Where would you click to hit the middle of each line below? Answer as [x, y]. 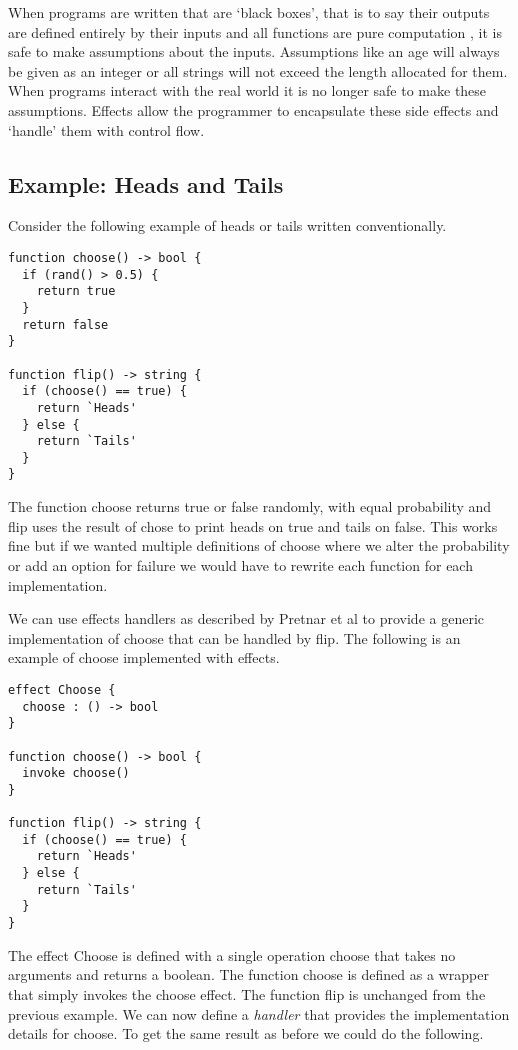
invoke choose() [76, 773]
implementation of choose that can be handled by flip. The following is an [234, 637]
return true [76, 291]
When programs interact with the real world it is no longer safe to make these [247, 90]
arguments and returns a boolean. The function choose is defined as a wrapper [248, 974]
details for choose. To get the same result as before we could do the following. [246, 1033]
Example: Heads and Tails [146, 183]
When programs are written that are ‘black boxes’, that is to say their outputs [249, 12]
